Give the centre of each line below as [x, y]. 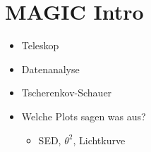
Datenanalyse [50, 69]
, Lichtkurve [99, 140]
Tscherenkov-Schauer [67, 93]
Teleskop [40, 45]
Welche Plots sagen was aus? [84, 116]
